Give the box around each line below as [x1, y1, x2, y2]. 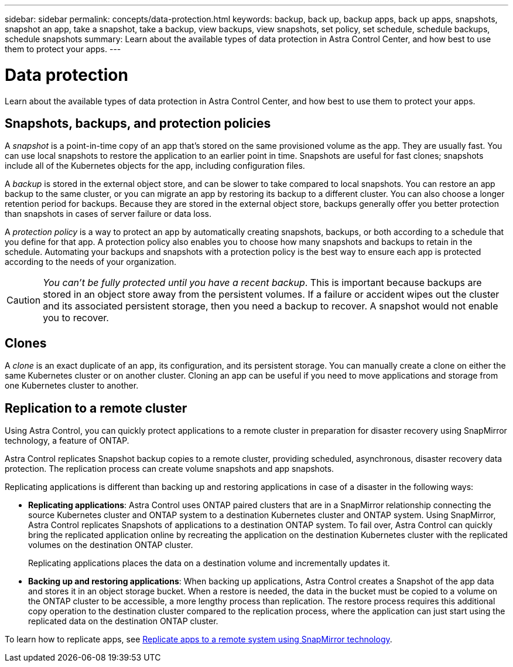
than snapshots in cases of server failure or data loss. [5, 209, 211, 219]
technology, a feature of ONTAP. [5, 435, 129, 446]
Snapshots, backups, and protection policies [5, 115, 271, 131]
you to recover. [43, 312, 109, 324]
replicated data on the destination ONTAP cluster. [28, 616, 218, 627]
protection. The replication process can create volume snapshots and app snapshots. [5, 464, 334, 474]
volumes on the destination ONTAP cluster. [28, 540, 193, 550]
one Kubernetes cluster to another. [5, 380, 139, 391]
